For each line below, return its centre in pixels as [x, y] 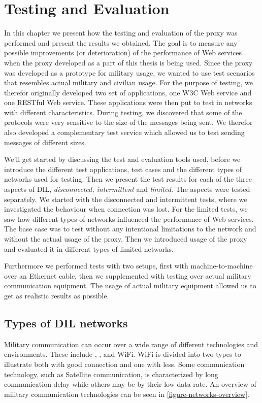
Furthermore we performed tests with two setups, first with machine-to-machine [128, 266]
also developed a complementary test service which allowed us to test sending [124, 132]
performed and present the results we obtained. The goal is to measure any [121, 42]
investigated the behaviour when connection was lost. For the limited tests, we [126, 209]
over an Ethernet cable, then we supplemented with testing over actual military [128, 275]
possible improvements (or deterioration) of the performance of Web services [123, 53]
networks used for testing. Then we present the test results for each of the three [128, 179]
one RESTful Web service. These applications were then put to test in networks [128, 102]
